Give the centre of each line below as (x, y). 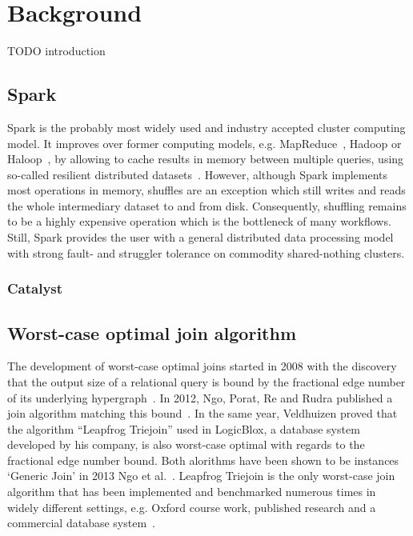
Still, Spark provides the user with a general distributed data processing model (200, 237)
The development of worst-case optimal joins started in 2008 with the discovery (202, 366)
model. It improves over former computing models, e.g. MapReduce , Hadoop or (204, 143)
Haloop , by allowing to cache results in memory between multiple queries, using (206, 159)
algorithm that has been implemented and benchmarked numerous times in (192, 492)
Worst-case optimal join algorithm (152, 332)
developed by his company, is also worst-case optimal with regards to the (186, 444)
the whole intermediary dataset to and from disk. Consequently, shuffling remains (207, 205)
